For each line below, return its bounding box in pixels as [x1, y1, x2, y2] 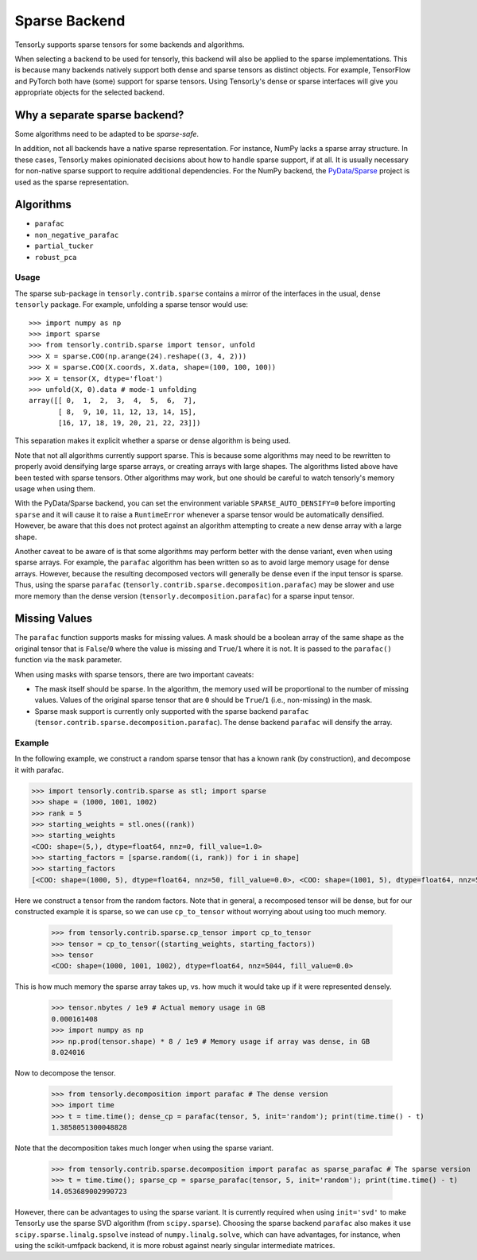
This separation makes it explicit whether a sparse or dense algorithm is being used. [14, 436, 291, 445]
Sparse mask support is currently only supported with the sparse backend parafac [34, 706, 309, 715]
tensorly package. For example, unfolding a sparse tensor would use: [14, 300, 249, 309]
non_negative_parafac [34, 231, 119, 239]
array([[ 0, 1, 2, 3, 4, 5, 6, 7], [29, 396, 197, 405]
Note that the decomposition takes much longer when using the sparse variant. [14, 1143, 274, 1153]
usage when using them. [14, 484, 95, 494]
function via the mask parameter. [14, 655, 122, 665]
